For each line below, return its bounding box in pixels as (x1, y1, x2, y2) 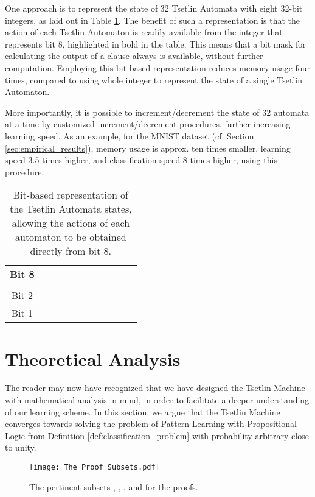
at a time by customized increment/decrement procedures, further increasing (5, 118, 291, 130)
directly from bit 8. (30, 244, 112, 258)
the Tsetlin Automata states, (9, 202, 132, 216)
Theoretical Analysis (5, 346, 181, 371)
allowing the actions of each (12, 216, 130, 230)
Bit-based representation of (13, 188, 129, 202)
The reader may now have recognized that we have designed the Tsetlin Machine (5, 381, 305, 394)
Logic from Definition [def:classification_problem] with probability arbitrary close (5, 429, 309, 442)
